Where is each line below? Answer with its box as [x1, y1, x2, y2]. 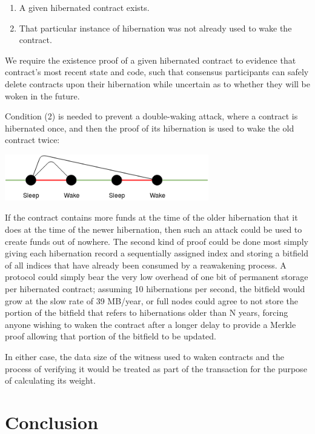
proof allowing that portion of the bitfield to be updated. [5, 330, 216, 342]
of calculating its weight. [5, 374, 96, 387]
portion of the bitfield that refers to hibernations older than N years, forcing [5, 306, 288, 319]
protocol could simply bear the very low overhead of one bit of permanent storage [5, 270, 308, 283]
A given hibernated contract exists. [19, 1, 150, 13]
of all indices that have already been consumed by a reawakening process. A [5, 258, 287, 271]
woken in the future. [5, 89, 80, 102]
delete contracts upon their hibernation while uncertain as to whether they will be [5, 77, 310, 90]
